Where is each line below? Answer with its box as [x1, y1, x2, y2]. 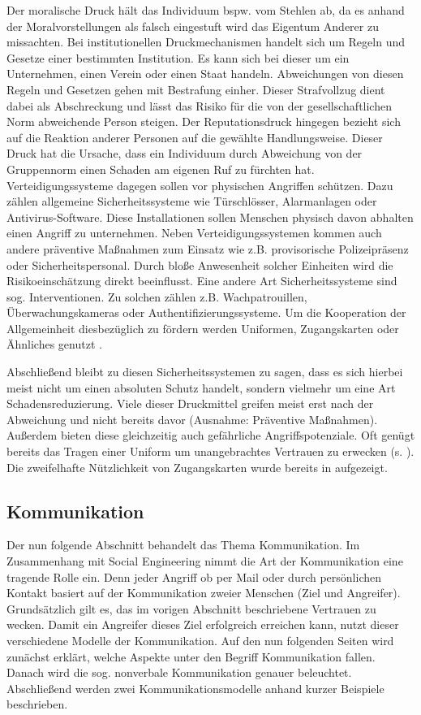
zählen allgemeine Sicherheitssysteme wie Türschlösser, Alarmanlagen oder [6, 193, 377, 210]
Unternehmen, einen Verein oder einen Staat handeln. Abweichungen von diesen [6, 65, 404, 82]
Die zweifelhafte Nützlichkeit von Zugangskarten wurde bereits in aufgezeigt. [6, 458, 388, 475]
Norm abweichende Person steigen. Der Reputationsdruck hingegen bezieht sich [6, 113, 401, 130]
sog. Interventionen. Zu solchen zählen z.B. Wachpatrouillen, [6, 288, 307, 305]
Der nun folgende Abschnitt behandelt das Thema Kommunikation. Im [6, 536, 360, 553]
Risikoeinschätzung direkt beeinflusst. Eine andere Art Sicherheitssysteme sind [6, 272, 397, 289]
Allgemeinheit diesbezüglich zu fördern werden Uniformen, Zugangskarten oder [6, 319, 399, 336]
